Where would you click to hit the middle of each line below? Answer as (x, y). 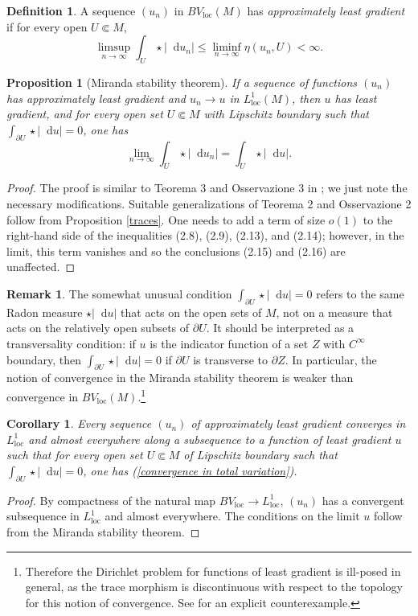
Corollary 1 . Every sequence (79, 423)
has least (356, 98)
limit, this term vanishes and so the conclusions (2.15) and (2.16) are (176, 251)
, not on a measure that (334, 312)
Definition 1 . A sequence (71, 10)
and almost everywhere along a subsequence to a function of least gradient (210, 439)
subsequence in (43, 516)
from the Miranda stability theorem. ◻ (103, 531)
